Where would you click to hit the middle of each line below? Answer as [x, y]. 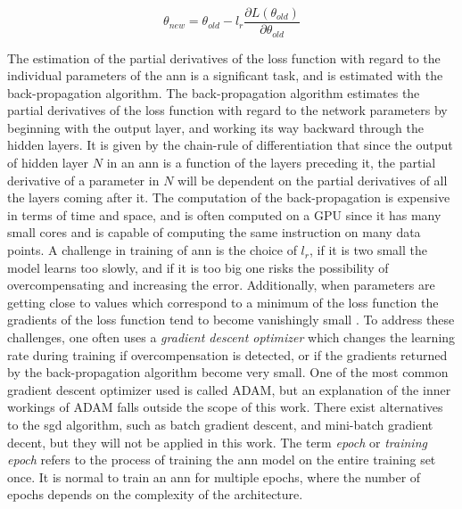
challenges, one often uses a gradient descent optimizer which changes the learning [231, 337]
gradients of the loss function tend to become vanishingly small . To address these [231, 320]
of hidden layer [48, 163]
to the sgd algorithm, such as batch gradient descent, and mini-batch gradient [220, 424]
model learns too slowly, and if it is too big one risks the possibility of [198, 267]
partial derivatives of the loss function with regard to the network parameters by [227, 110]
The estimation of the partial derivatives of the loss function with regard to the [224, 57]
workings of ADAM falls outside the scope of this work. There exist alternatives [225, 407]
